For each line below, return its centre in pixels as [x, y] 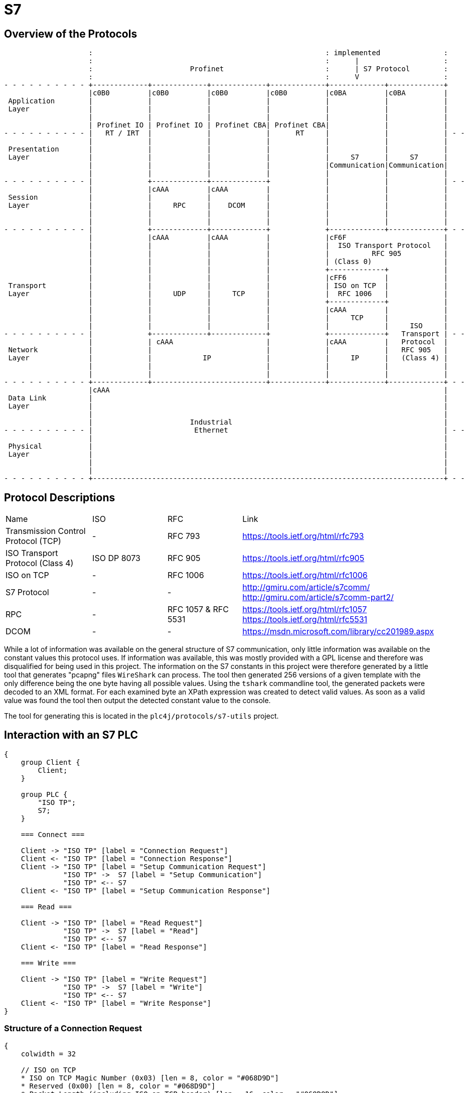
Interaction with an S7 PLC [71, 735]
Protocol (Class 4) [40, 563]
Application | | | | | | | [228, 101]
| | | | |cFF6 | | [268, 278]
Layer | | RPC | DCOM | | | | [228, 206]
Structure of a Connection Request [73, 1029]
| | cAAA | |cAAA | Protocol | [268, 342]
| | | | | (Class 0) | [268, 262]
